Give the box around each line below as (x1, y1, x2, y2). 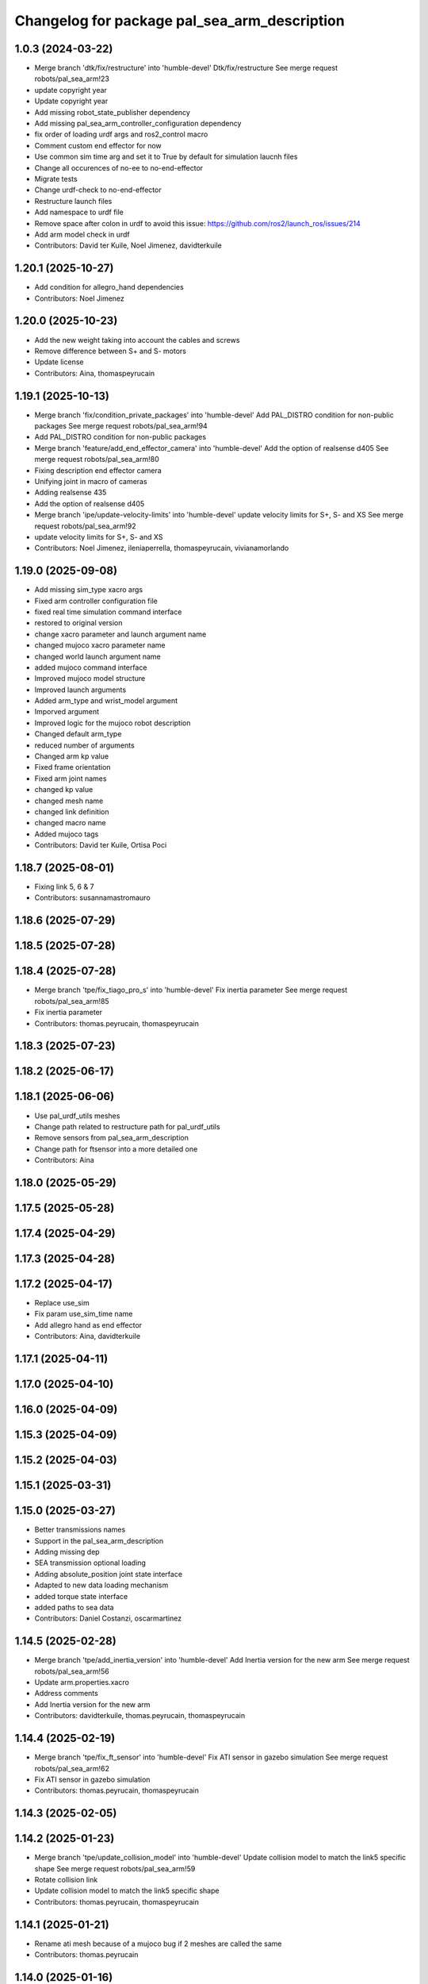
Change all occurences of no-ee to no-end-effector (34, 163, 204, 172)
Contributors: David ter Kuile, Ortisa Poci (34, 840, 167, 850)
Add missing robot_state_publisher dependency (34, 107, 190, 117)
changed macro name (34, 818, 106, 828)
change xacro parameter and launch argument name (34, 629, 207, 639)
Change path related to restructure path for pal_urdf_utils (34, 1121, 221, 1131)
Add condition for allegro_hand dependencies (34, 283, 184, 292)
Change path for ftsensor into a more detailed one (34, 1144, 198, 1154)
